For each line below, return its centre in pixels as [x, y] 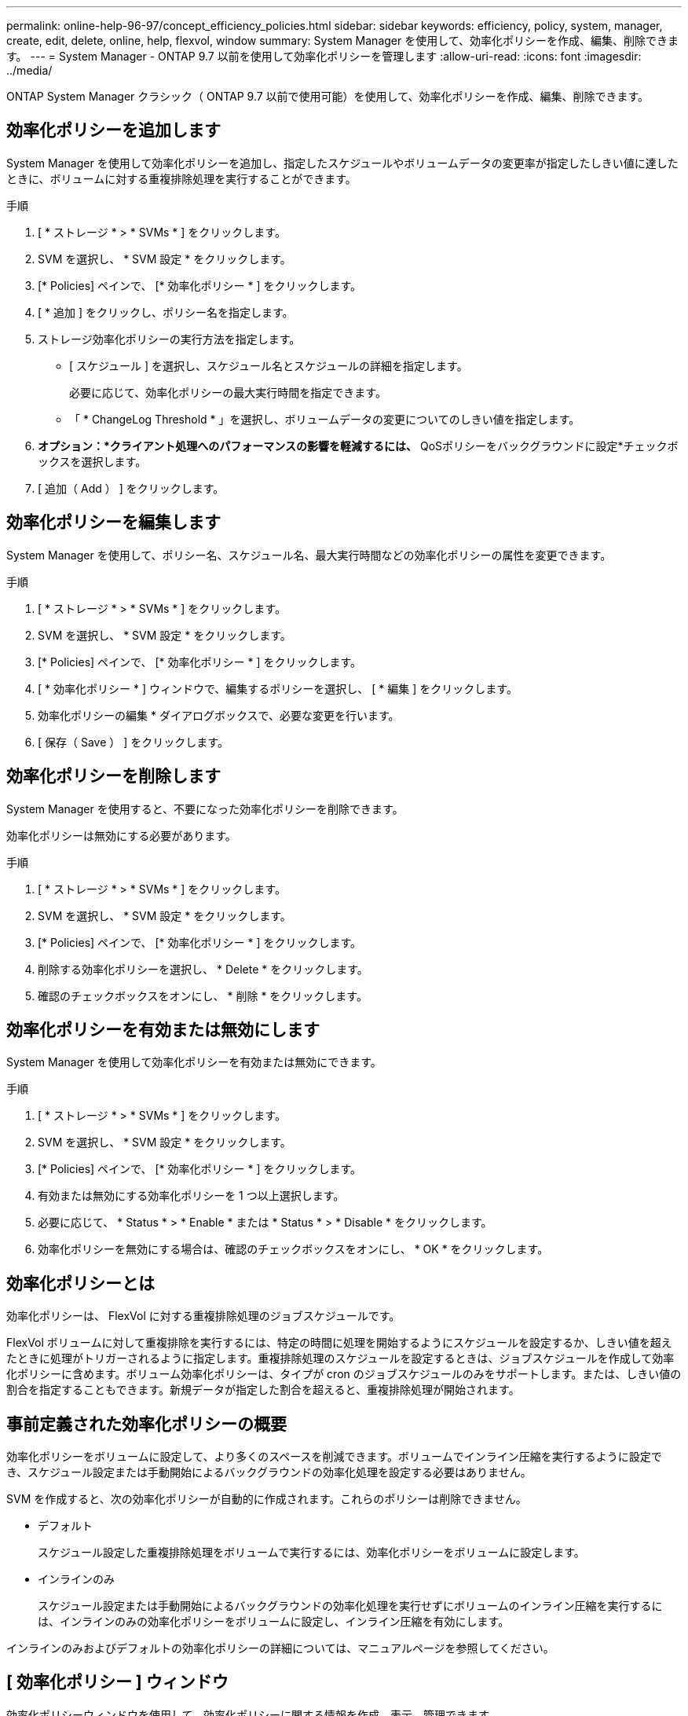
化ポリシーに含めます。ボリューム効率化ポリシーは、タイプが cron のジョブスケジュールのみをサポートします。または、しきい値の [344, 1374]
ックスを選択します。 [92, 461]
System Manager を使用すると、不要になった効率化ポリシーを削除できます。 [205, 808]
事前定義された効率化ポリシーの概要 [146, 1424]
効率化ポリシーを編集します [113, 522]
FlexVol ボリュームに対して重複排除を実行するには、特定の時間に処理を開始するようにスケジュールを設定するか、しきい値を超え [339, 1343]
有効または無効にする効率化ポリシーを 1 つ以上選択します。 [191, 1196]
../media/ [29, 70]
